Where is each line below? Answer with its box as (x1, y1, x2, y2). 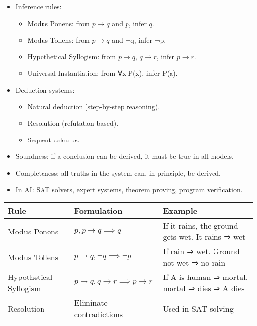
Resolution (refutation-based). (27, 118, 119, 128)
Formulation (74, 205, 123, 217)
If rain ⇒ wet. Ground (163, 245, 240, 257)
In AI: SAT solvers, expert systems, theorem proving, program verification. (15, 184, 243, 194)
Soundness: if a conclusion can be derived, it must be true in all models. (15, 151, 234, 161)
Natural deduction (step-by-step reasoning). (27, 101, 160, 111)
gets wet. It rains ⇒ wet (163, 231, 246, 243)
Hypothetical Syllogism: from (27, 51, 116, 61)
